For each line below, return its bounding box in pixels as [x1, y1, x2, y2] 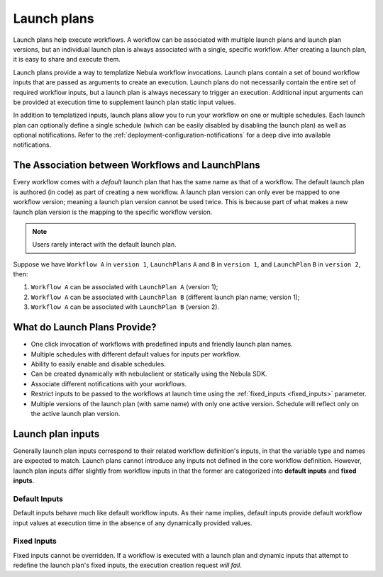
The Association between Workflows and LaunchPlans [13, 159, 260, 172]
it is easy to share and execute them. [13, 55, 121, 64]
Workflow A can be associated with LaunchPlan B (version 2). [30, 303, 220, 311]
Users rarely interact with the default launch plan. [32, 240, 177, 249]
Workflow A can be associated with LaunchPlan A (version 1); [30, 283, 218, 291]
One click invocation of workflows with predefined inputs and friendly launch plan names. [30, 340, 294, 349]
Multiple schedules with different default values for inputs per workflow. [30, 349, 241, 358]
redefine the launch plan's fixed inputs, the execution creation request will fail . [13, 561, 243, 570]
